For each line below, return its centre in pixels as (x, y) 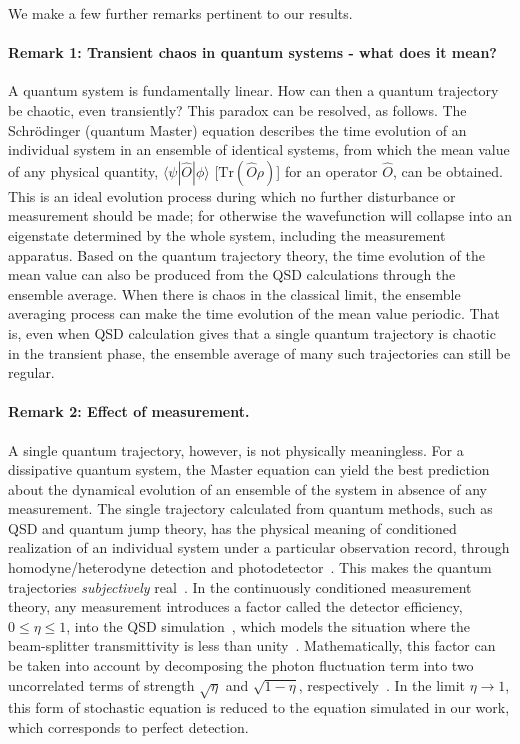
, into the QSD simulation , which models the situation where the (268, 625)
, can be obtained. (448, 170)
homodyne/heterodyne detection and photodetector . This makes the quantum (250, 567)
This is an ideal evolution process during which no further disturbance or (232, 195)
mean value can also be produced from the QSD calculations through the (232, 274)
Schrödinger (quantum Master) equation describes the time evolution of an (237, 129)
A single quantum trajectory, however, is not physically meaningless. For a (236, 449)
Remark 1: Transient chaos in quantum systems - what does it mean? (252, 52)
